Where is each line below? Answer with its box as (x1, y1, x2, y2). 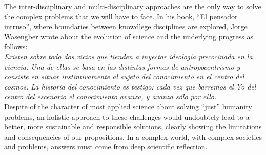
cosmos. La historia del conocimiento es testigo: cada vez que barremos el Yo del (4, 81, 256, 92)
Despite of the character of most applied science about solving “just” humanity (4, 101, 252, 112)
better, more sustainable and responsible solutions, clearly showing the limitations (4, 121, 262, 132)
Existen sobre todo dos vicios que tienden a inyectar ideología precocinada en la (4, 51, 253, 61)
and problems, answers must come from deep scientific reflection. (4, 141, 208, 152)
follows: (4, 41, 28, 52)
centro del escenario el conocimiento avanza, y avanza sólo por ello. (4, 91, 217, 102)
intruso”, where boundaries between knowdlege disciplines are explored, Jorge (4, 21, 248, 32)
